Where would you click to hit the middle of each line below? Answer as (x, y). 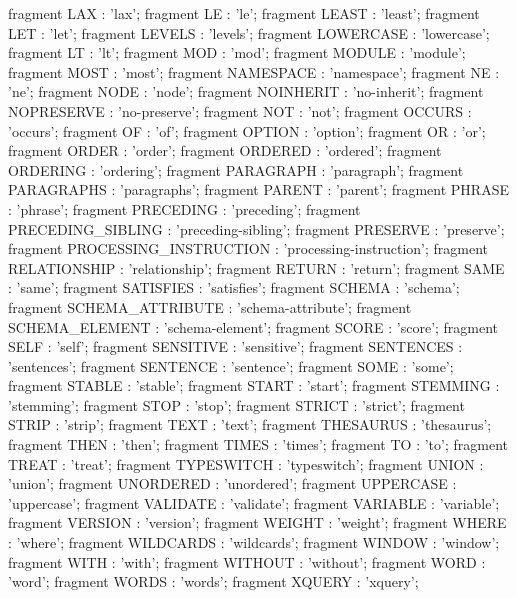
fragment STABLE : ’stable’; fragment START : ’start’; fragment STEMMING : (254, 385)
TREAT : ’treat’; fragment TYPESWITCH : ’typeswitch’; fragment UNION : (246, 463)
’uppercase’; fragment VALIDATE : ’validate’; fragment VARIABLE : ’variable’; (254, 502)
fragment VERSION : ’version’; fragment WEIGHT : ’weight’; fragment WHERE (257, 522)
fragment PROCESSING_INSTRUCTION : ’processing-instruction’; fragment (248, 248)
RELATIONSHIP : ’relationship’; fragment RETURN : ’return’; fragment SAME (256, 267)
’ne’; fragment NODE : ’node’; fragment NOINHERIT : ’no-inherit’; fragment (246, 91)
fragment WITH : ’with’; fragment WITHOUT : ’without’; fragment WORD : (247, 561)
